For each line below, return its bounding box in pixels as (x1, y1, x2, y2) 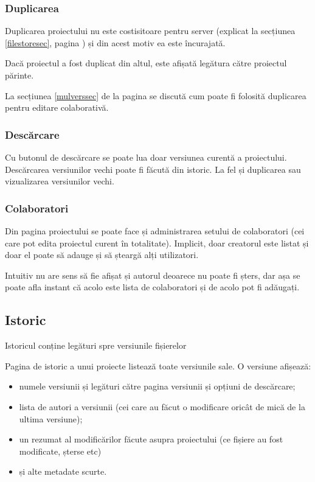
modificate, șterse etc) (19, 444, 102, 457)
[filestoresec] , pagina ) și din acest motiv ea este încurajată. (5, 36, 226, 49)
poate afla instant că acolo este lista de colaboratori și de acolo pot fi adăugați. (5, 281, 300, 293)
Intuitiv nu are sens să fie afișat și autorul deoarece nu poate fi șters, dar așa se (5, 268, 300, 281)
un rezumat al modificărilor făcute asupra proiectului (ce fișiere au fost (19, 433, 283, 445)
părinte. (5, 69, 34, 81)
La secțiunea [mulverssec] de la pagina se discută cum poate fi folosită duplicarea (5, 89, 306, 102)
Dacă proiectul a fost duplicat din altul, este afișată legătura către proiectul (5, 57, 287, 69)
